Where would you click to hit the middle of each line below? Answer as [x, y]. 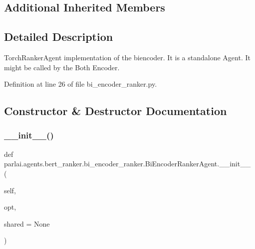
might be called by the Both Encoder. [62, 67]
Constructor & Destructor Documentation [116, 111]
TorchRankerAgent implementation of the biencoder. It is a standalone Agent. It [127, 57]
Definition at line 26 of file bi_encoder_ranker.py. [81, 84]
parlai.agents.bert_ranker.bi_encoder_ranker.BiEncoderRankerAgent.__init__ [127, 164]
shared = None [27, 223]
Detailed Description [59, 37]
